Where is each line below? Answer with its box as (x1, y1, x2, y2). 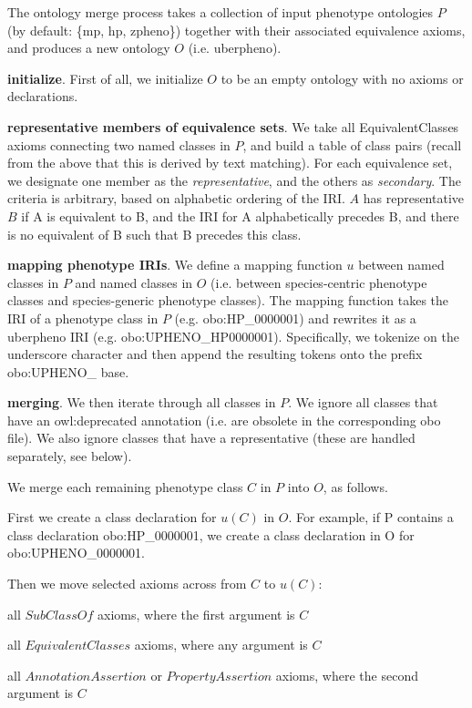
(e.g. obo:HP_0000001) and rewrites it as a (174, 308, 416, 327)
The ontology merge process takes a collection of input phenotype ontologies (7, 3, 434, 21)
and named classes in (75, 272, 193, 292)
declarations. (7, 87, 78, 106)
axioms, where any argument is (134, 635, 308, 654)
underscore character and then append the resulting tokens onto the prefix (7, 344, 423, 364)
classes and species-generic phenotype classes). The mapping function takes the (7, 291, 449, 310)
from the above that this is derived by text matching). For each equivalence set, (7, 153, 453, 172)
